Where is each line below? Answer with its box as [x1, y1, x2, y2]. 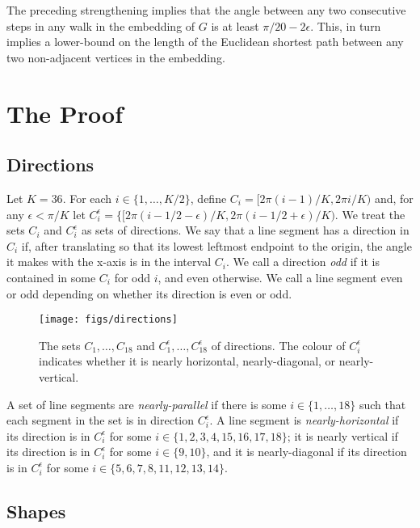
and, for [374, 189, 414, 206]
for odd [114, 268, 151, 285]
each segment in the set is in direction [6, 412, 195, 429]
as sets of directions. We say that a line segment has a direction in [81, 222, 409, 239]
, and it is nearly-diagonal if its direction [206, 443, 407, 460]
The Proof [6, 96, 123, 129]
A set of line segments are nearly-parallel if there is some [6, 395, 287, 412]
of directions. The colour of [211, 336, 346, 353]
